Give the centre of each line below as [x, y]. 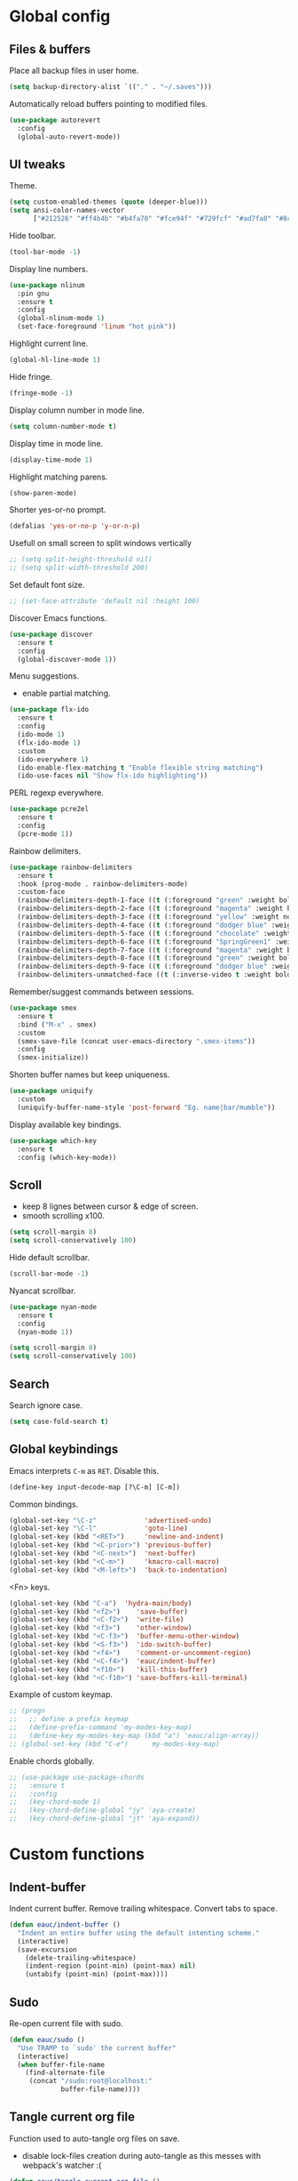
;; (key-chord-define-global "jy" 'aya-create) [103, 1811]
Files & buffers [50, 49]
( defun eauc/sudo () [47, 2040]
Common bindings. [44, 1504]
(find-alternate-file [65, 2073]
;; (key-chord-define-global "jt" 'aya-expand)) [105, 1819]
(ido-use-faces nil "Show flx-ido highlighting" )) [113, 776]
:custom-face [41, 892]
